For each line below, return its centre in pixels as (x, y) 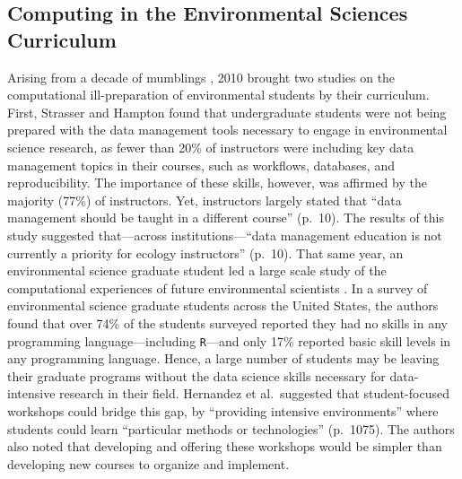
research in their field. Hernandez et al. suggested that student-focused (254, 393)
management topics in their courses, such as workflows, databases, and (201, 165)
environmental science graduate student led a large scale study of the (197, 270)
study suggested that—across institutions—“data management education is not (225, 235)
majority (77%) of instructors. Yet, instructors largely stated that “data (205, 200)
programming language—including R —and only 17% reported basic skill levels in (229, 340)
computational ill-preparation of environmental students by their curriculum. (218, 95)
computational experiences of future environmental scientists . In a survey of (218, 287)
